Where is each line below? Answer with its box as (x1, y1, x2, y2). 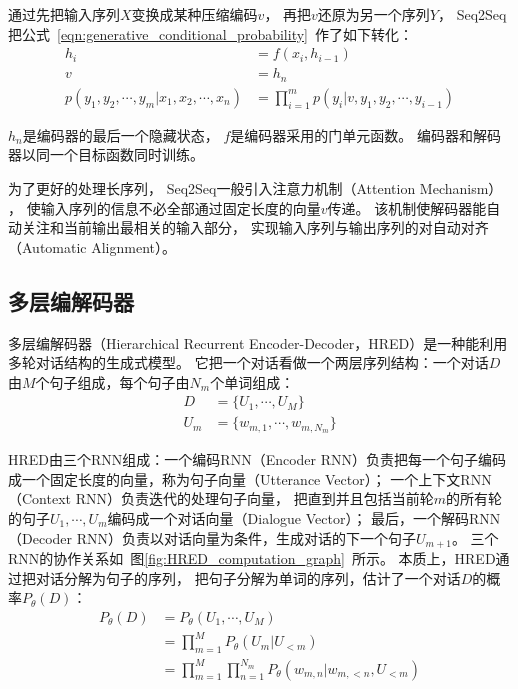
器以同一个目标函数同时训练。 (8, 144, 204, 165)
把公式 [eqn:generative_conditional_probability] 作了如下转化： (8, 23, 413, 44)
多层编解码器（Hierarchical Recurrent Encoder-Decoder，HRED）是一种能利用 (8, 332, 508, 353)
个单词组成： (210, 371, 295, 392)
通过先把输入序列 (8, 4, 120, 24)
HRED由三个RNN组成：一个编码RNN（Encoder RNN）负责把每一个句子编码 (8, 449, 507, 470)
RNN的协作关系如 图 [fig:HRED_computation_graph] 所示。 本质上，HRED (8, 548, 496, 569)
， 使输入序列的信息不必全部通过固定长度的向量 (8, 197, 321, 218)
